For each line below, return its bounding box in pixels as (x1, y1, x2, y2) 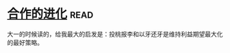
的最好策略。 (7, 38, 43, 46)
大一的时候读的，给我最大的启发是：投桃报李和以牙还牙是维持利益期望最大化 (7, 30, 223, 38)
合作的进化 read (7, 6, 94, 22)
